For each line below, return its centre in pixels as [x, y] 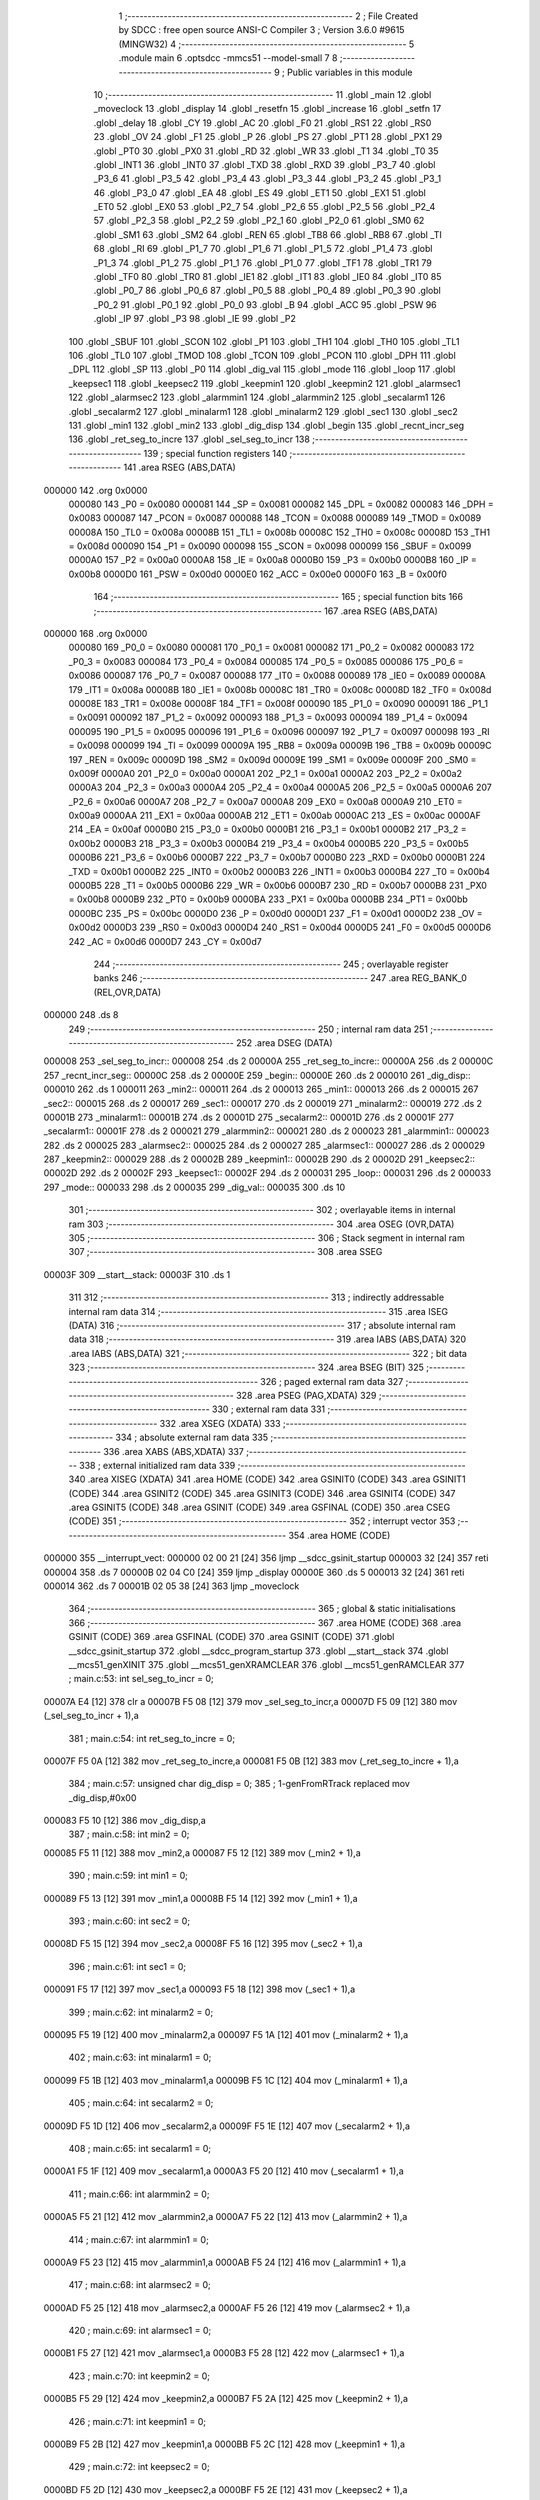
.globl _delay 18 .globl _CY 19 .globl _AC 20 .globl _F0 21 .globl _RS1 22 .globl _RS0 [262, 122]
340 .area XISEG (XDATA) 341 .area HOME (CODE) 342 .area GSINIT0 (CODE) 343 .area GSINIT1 [267, 1479]
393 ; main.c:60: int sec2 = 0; [129, 1921]
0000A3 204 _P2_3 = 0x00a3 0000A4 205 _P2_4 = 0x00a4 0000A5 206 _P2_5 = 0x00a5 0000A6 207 [280, 787]
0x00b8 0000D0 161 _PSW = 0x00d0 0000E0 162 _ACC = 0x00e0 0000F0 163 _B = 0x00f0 [257, 574]
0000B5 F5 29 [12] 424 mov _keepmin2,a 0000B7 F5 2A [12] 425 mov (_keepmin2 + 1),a [226, 2399]
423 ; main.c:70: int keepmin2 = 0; [139, 2376]
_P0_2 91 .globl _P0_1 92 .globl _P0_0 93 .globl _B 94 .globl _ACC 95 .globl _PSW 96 [265, 304]
